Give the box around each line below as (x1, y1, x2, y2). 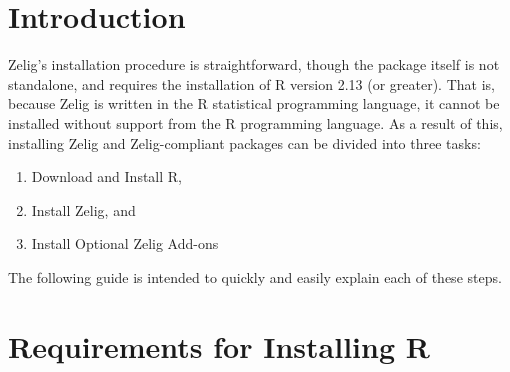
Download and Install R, (31, 166, 183, 187)
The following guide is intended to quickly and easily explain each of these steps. (8, 266, 502, 287)
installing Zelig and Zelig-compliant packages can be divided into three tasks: (8, 132, 481, 153)
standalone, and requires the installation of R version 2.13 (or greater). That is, (8, 73, 495, 94)
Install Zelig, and (31, 199, 136, 220)
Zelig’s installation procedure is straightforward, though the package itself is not (8, 54, 500, 75)
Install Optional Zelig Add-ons (31, 233, 219, 254)
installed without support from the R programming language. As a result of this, (8, 112, 503, 133)
